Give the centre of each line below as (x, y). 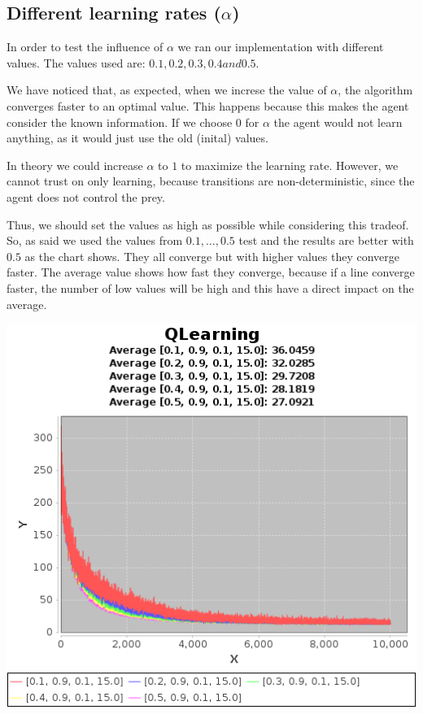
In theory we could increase (75, 165)
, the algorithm (375, 90)
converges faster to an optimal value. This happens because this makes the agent (208, 105)
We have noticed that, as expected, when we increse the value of (167, 90)
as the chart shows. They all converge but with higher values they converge (212, 256)
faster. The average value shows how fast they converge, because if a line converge (211, 272)
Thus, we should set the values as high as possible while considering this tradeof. (208, 224)
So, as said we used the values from (95, 240)
